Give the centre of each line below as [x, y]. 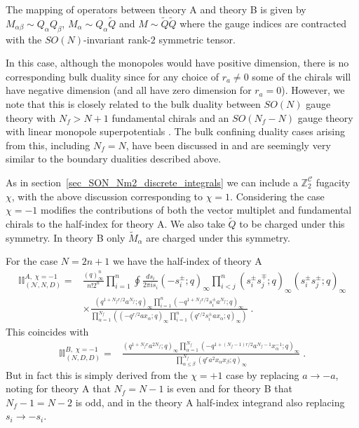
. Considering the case [277, 196]
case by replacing [263, 374]
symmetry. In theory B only [66, 237]
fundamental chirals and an [170, 117]
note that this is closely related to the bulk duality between [133, 103]
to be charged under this [292, 223]
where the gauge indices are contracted [263, 23]
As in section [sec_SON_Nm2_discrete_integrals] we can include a [152, 182]
